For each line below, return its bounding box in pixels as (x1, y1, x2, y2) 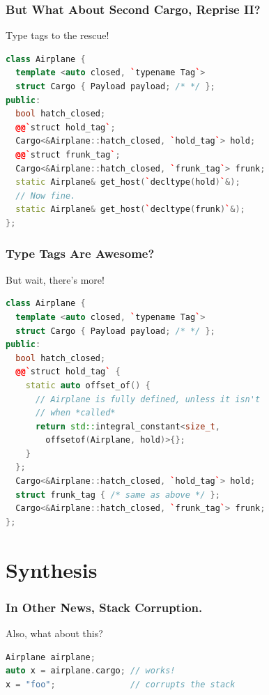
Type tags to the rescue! (6, 28, 109, 43)
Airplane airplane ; (6, 652, 95, 662)
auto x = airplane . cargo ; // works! (6, 666, 176, 676)
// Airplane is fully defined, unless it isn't (35, 394, 261, 404)
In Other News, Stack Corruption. (6, 598, 203, 616)
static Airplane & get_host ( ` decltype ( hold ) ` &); (15, 177, 240, 188)
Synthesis (6, 555, 98, 583)
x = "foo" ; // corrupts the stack (6, 679, 236, 689)
